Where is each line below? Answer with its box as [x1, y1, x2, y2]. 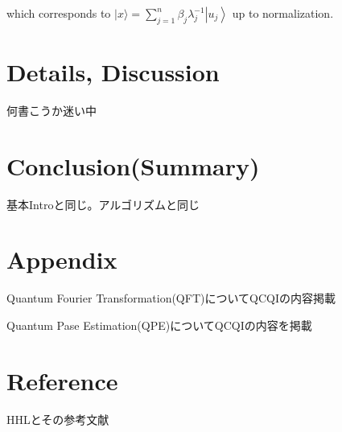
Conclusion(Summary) [6, 149, 260, 182]
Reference [6, 364, 118, 397]
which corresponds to [6, 5, 111, 21]
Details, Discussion [6, 55, 220, 88]
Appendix [6, 243, 117, 276]
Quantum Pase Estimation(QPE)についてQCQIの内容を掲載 [6, 316, 312, 333]
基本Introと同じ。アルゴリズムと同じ [6, 195, 200, 212]
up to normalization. [232, 5, 334, 21]
